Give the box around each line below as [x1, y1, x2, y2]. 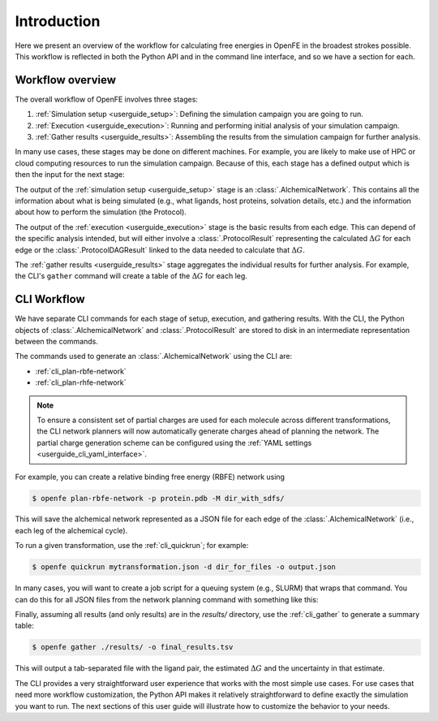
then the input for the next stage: [15, 170, 125, 179]
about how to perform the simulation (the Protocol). [15, 207, 187, 217]
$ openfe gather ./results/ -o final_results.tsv [32, 642, 234, 652]
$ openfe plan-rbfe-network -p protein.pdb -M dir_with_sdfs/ [32, 494, 285, 503]
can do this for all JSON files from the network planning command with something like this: [15, 594, 319, 604]
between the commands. [15, 337, 99, 346]
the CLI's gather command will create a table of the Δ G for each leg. [15, 271, 247, 281]
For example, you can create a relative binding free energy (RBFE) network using [15, 472, 286, 481]
